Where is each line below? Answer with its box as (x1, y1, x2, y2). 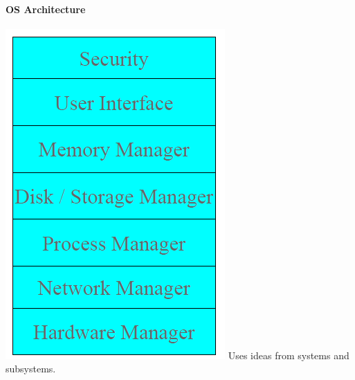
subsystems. (6, 361, 56, 376)
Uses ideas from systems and (228, 347, 349, 362)
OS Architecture (6, 1, 86, 16)
